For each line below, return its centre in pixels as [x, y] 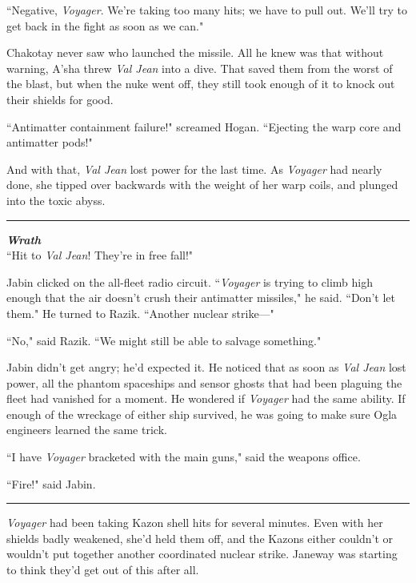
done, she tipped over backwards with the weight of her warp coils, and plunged [202, 185]
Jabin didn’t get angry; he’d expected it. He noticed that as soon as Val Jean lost [206, 367]
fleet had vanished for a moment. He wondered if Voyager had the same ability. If [206, 398]
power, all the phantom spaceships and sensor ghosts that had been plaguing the [204, 382]
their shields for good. [60, 99]
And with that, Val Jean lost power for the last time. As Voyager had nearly [194, 169]
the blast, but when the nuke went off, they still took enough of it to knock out [201, 84]
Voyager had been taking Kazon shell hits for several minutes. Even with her [195, 523]
